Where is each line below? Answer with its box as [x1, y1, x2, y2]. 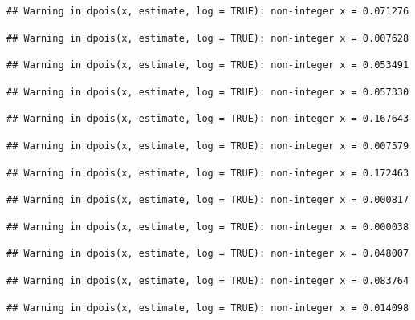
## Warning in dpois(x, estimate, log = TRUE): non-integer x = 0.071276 [6, 6, 409, 17]
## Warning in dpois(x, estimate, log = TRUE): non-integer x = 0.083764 [6, 274, 409, 286]
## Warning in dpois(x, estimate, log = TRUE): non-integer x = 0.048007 [6, 248, 409, 260]
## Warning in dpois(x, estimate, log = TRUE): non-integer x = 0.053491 [6, 59, 409, 71]
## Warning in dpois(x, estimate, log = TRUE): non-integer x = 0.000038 [6, 221, 409, 233]
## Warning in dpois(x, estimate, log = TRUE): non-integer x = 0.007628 [6, 32, 409, 44]
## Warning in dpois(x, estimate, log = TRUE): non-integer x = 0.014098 [6, 302, 409, 314]
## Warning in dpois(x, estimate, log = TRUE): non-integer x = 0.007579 [6, 140, 409, 152]
